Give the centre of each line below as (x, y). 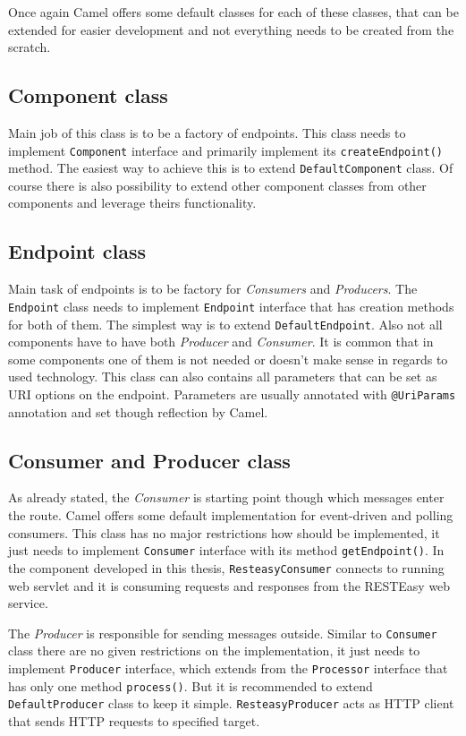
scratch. (30, 47)
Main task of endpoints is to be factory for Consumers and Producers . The (213, 289)
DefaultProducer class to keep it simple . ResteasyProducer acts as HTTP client (231, 703)
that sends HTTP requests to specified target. (134, 720)
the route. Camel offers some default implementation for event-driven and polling (231, 515)
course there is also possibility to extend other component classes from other (217, 185)
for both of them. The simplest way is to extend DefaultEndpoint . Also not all (225, 324)
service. (28, 603)
